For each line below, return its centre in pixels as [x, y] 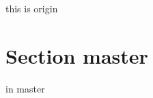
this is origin [32, 8]
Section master [77, 55]
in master [25, 88]
